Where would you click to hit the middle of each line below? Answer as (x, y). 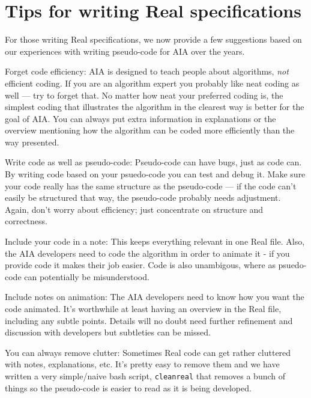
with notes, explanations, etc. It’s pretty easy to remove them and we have (142, 364)
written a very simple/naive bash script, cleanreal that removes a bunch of (145, 375)
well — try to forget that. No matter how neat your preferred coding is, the (144, 95)
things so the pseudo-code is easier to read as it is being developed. (128, 387)
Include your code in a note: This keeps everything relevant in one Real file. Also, (155, 241)
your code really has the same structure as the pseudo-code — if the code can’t (151, 185)
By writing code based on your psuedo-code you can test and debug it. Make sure (155, 174)
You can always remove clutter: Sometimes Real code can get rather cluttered (148, 352)
